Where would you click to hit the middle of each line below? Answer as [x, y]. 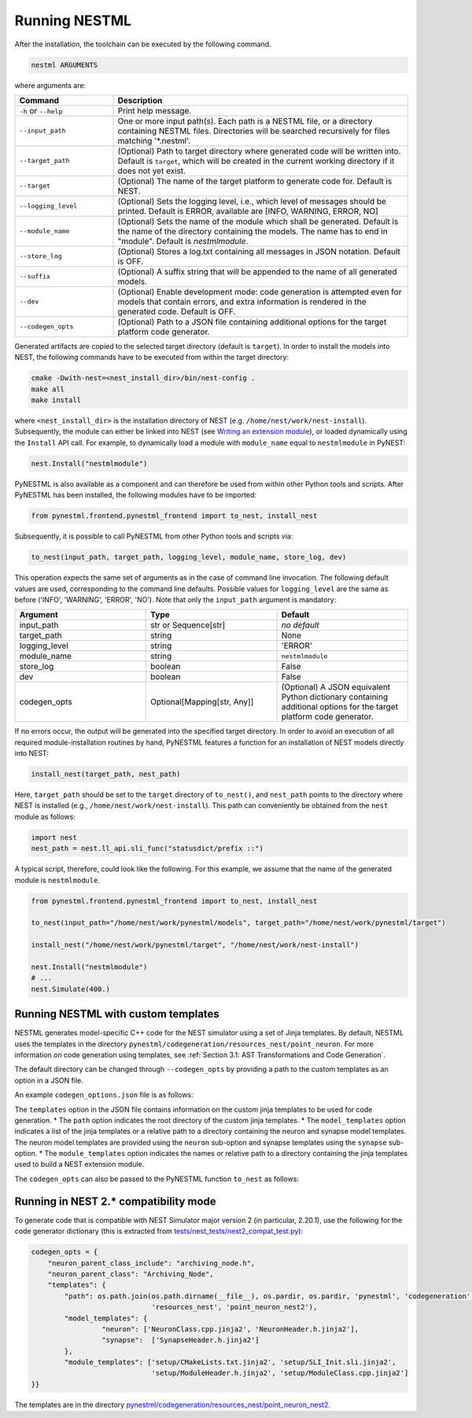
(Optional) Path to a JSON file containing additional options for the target [252, 321]
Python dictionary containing [335, 697]
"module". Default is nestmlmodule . [183, 241]
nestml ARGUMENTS [65, 65]
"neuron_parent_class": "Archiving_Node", [131, 1274]
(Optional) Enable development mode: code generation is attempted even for [260, 291]
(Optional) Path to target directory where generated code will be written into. [259, 151]
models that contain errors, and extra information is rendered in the [242, 302]
